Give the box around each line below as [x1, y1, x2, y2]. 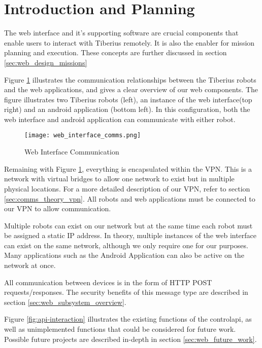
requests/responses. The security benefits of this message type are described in [4, 287, 248, 297]
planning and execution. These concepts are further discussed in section [4, 47, 227, 58]
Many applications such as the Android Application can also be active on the [4, 250, 244, 260]
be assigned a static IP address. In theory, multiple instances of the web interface [4, 230, 257, 241]
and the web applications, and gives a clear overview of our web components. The [4, 84, 258, 95]
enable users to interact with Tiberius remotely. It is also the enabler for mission [4, 37, 255, 48]
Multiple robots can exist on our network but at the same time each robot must [4, 220, 253, 230]
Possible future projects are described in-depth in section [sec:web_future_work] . [4, 333, 257, 344]
